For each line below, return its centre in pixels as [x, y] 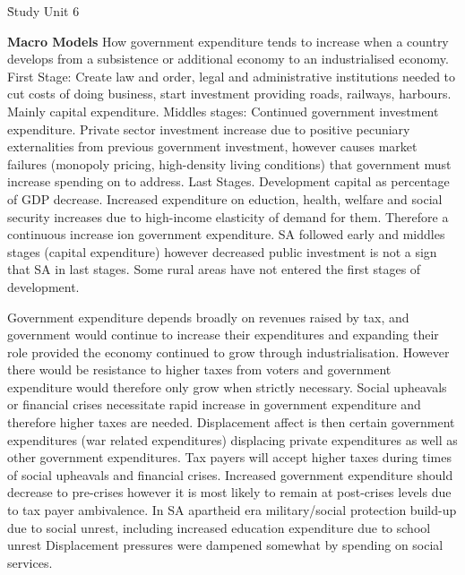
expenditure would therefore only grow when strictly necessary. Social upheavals [227, 386]
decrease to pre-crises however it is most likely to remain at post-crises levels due [229, 492]
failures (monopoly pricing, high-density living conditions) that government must [229, 163]
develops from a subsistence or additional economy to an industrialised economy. [228, 59]
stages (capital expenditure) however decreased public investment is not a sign [222, 251]
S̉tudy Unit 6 [43, 11]
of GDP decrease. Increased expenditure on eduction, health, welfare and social [225, 198]
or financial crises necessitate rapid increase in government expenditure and [214, 404]
